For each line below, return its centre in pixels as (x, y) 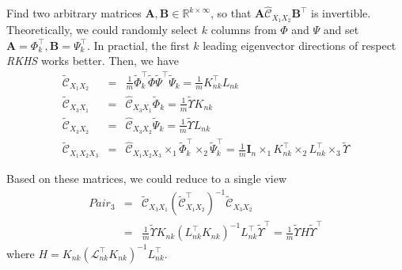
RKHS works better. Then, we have (93, 61)
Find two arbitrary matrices (74, 13)
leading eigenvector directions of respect (300, 45)
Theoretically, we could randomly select (102, 30)
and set (341, 30)
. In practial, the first (138, 45)
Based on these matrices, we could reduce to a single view (147, 179)
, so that (231, 13)
